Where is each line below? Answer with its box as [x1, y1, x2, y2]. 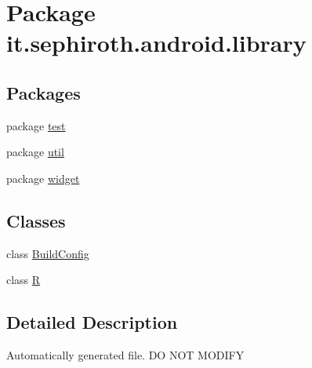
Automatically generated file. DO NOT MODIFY [6, 347, 245, 363]
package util [6, 144, 64, 160]
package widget [6, 169, 80, 186]
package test [6, 117, 66, 133]
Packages [6, 80, 81, 104]
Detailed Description [6, 310, 178, 334]
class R [6, 271, 41, 288]
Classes [6, 208, 66, 232]
